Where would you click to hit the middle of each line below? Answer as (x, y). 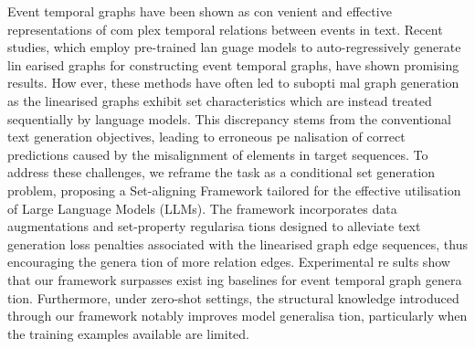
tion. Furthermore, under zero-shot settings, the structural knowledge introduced (233, 297)
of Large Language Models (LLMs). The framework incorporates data (202, 208)
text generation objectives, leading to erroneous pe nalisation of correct (206, 137)
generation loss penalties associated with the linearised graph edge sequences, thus (237, 243)
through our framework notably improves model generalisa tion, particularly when (237, 316)
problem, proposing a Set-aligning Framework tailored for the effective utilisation (234, 190)
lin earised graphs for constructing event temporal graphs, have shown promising (233, 64)
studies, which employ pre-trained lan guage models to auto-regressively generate (234, 47)
